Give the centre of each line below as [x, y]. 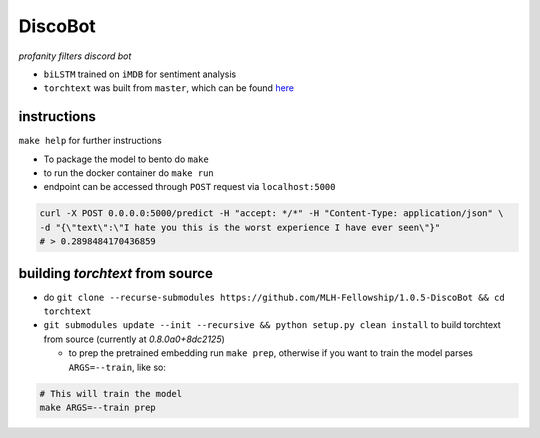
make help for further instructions [90, 141]
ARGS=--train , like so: [117, 367]
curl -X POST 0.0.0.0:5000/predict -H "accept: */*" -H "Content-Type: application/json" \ [271, 213]
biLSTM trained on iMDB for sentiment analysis [140, 74]
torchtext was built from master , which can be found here [169, 88]
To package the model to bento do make [126, 159]
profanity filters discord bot [75, 56]
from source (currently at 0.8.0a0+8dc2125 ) [134, 339]
